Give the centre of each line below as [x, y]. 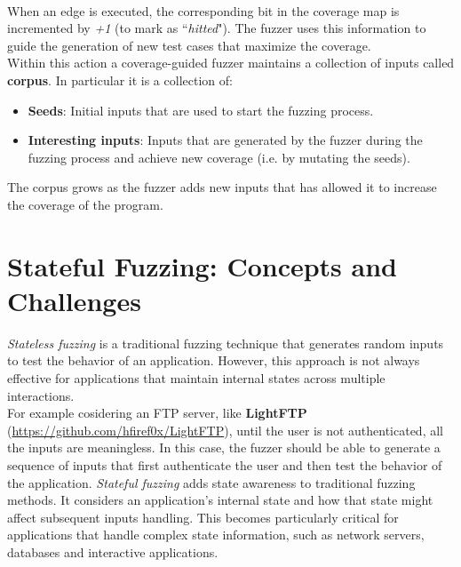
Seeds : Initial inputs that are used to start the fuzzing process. [201, 110]
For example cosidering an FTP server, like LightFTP [157, 413]
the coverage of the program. [85, 204]
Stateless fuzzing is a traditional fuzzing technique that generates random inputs [226, 343]
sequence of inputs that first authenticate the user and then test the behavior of [225, 465]
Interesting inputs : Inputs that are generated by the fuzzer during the [225, 140]
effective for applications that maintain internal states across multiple [196, 378]
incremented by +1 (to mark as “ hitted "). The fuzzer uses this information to [217, 28]
